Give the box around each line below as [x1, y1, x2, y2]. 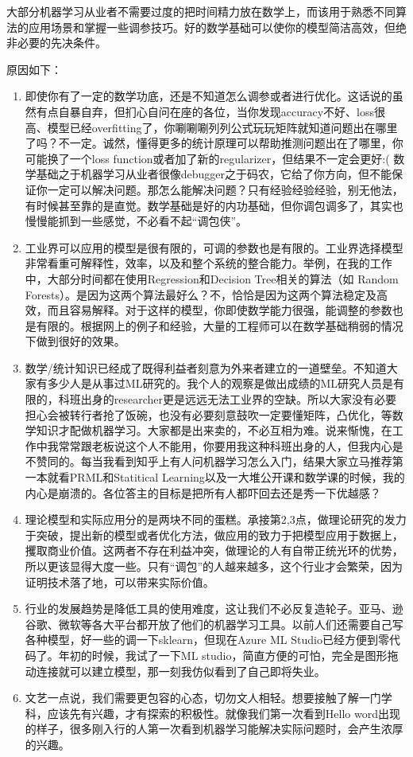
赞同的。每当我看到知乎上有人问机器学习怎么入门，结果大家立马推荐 [36, 453, 392, 470]
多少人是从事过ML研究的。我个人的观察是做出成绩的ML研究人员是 [47, 375, 393, 392]
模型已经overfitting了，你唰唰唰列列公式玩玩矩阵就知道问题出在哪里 [47, 119, 398, 135]
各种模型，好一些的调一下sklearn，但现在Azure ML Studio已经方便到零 [25, 631, 389, 648]
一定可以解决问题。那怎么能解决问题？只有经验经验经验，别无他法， [47, 181, 403, 197]
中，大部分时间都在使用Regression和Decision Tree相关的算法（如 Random [25, 270, 399, 287]
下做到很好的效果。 [25, 333, 125, 349]
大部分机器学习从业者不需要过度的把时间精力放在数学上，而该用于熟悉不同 [6, 3, 396, 19]
